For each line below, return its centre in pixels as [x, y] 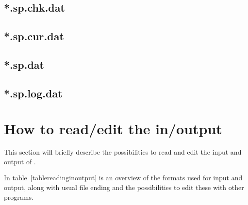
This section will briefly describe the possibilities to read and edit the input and [123, 152]
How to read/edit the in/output [113, 129]
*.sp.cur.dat [34, 36]
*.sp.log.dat [33, 93]
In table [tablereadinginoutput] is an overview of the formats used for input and [123, 178]
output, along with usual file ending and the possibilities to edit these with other [124, 187]
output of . [20, 161]
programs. [19, 197]
